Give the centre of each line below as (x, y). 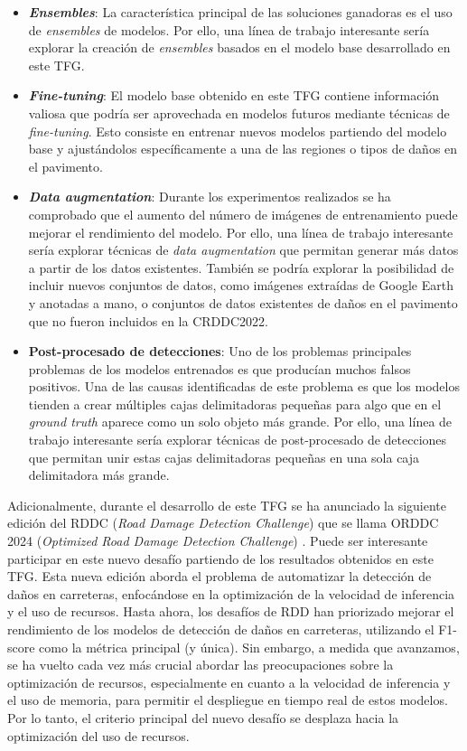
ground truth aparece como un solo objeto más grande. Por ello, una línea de (240, 422)
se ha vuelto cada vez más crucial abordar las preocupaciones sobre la (201, 665)
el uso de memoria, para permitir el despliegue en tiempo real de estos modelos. (228, 700)
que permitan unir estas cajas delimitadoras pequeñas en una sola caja (224, 457)
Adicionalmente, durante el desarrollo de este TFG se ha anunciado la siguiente (227, 505)
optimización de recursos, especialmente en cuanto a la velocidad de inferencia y (229, 682)
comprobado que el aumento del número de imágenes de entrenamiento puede (243, 214)
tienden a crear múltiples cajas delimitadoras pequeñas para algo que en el (235, 404)
